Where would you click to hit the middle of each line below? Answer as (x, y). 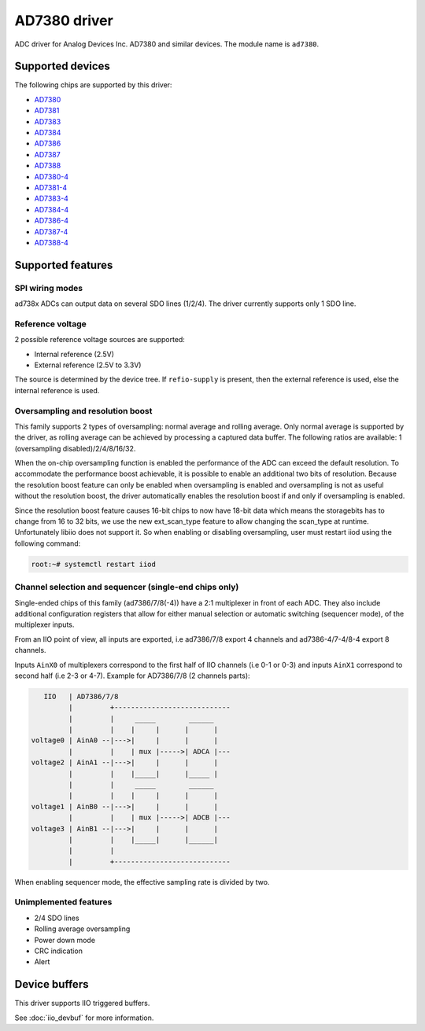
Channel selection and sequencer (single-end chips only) (127, 587)
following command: (48, 543)
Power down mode (65, 940)
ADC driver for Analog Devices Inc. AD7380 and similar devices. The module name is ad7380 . (167, 44)
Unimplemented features (63, 902)
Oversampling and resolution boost (83, 411)
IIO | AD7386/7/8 (81, 696)
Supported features (64, 265)
